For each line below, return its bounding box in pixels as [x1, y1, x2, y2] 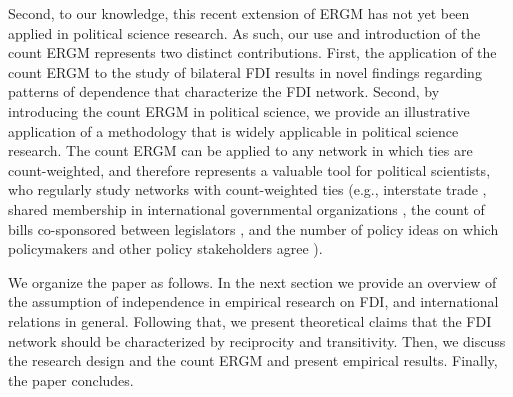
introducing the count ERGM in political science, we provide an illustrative [8, 100, 470, 121]
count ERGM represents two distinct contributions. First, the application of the [8, 42, 497, 63]
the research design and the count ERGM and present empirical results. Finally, [8, 350, 498, 371]
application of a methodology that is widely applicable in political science [8, 120, 459, 141]
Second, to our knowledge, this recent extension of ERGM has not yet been [8, 3, 470, 23]
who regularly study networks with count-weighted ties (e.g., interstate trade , [8, 179, 487, 200]
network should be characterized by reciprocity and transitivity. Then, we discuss [8, 330, 506, 351]
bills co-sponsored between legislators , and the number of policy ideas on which [8, 218, 499, 239]
